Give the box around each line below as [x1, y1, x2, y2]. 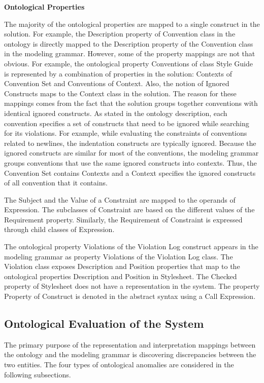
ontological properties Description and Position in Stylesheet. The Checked [4, 271, 237, 281]
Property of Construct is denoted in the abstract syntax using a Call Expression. [4, 291, 256, 301]
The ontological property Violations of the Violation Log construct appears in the [4, 241, 258, 252]
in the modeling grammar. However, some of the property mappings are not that [4, 48, 255, 59]
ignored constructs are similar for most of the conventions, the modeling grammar [4, 147, 259, 158]
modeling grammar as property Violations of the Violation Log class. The [4, 251, 233, 261]
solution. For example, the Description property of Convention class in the [4, 28, 236, 39]
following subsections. [4, 369, 71, 379]
